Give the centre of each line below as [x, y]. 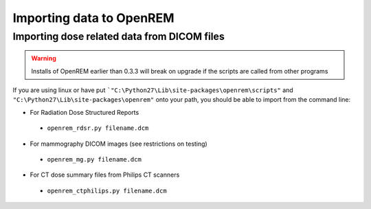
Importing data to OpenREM [93, 18]
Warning [44, 58]
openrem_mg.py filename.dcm [94, 159]
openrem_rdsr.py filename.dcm [98, 128]
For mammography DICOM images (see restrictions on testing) [119, 144]
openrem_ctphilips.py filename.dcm [107, 190]
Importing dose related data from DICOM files [119, 36]
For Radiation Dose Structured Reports [85, 112]
